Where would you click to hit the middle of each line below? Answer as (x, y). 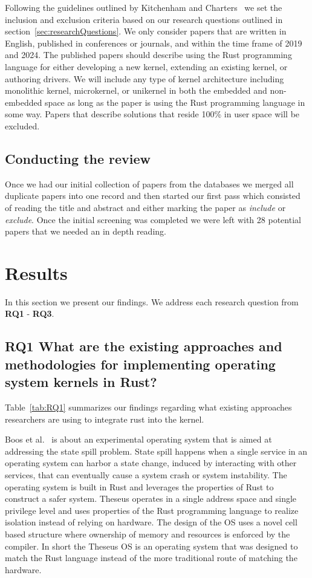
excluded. (22, 125)
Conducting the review (78, 158)
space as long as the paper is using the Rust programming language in (175, 102)
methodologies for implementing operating (140, 364)
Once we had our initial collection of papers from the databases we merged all (149, 183)
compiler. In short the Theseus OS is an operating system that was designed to (151, 546)
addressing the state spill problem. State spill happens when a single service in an (156, 451)
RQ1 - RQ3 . (30, 313)
